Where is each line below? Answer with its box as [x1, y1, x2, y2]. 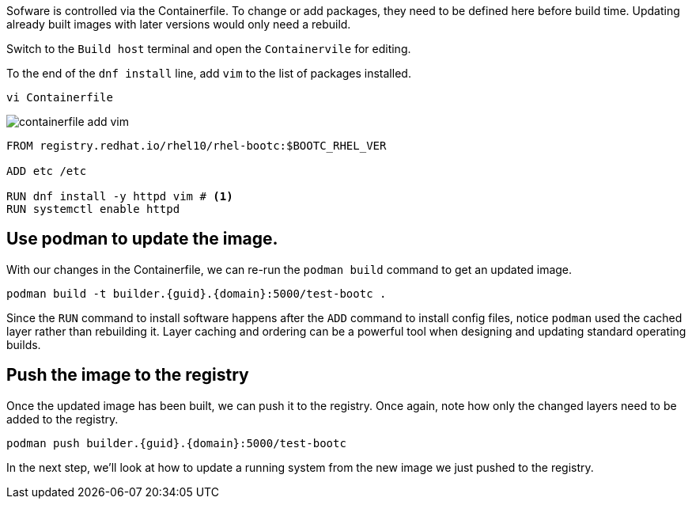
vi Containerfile [6, 91, 113, 104]
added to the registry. [6, 412, 119, 426]
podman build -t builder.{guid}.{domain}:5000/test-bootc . [6, 287, 387, 300]
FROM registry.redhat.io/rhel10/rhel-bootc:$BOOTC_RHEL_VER [6, 139, 387, 152]
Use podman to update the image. [6, 229, 278, 249]
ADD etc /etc [6, 165, 87, 177]
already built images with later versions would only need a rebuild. [6, 17, 351, 31]
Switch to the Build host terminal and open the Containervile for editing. [6, 42, 411, 55]
